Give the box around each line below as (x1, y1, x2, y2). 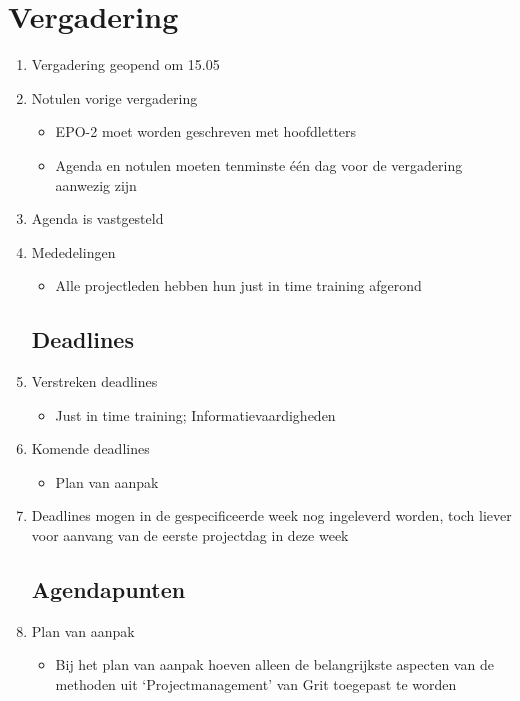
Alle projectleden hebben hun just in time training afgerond (55, 275, 422, 296)
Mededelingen (31, 241, 116, 262)
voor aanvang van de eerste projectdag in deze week (31, 525, 349, 546)
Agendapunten (31, 574, 186, 605)
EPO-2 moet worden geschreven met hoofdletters (55, 121, 357, 142)
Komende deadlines (31, 438, 150, 459)
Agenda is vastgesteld (31, 208, 164, 229)
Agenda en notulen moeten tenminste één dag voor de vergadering (55, 154, 463, 175)
